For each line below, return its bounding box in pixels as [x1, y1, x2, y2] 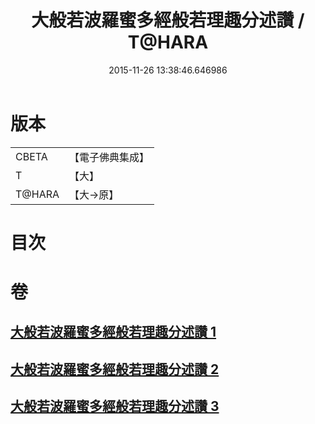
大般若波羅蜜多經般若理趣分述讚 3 [10, 398, 220, 415]
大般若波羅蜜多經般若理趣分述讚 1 [10, 324, 217, 341]
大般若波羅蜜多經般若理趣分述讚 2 [10, 361, 220, 378]
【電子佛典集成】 [69, 150, 150, 164]
